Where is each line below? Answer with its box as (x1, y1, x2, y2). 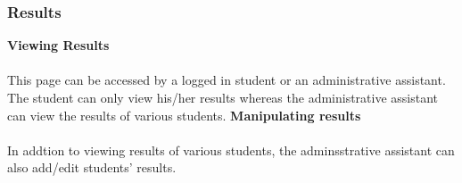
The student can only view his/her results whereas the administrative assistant (7, 88, 439, 106)
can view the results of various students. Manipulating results (7, 105, 361, 124)
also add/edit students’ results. (7, 158, 177, 177)
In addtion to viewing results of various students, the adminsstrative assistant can (7, 140, 455, 159)
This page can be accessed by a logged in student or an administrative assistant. (7, 71, 446, 89)
